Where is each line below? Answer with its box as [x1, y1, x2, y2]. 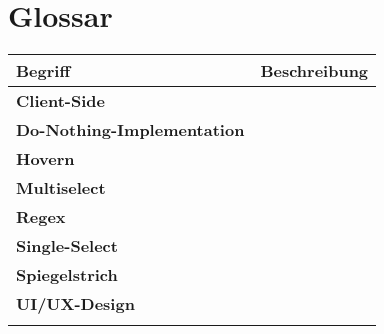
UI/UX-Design [16, 292, 135, 316]
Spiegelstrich [16, 263, 118, 287]
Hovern [16, 147, 75, 171]
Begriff [16, 59, 71, 83]
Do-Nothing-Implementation [16, 118, 245, 142]
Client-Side [16, 89, 105, 113]
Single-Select [16, 234, 118, 258]
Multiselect [16, 176, 106, 200]
